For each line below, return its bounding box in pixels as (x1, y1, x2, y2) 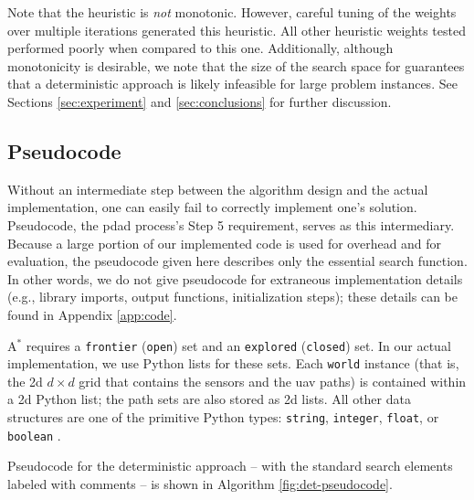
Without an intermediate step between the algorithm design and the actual (7, 179, 428, 198)
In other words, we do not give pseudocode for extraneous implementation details (7, 269, 463, 288)
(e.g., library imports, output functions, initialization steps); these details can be (7, 287, 458, 306)
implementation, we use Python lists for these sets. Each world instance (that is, (7, 354, 459, 373)
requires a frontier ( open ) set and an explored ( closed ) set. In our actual (26, 335, 451, 355)
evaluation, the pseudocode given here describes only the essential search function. (7, 251, 468, 271)
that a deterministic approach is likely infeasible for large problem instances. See (7, 74, 458, 93)
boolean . (7, 425, 61, 444)
